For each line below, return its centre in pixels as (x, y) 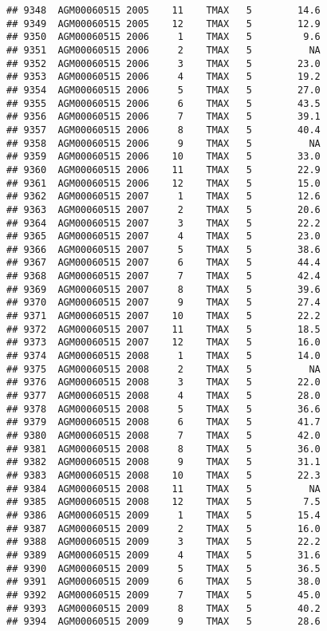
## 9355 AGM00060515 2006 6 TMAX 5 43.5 (163, 103)
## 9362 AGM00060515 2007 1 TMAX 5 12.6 (163, 197)
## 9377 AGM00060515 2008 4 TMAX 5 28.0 (163, 396)
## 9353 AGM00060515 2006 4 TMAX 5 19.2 (163, 77)
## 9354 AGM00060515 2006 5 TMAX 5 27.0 (163, 90)
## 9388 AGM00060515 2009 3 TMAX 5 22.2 (163, 542)
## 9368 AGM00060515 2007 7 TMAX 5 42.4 (163, 276)
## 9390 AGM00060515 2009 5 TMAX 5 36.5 (163, 568)
